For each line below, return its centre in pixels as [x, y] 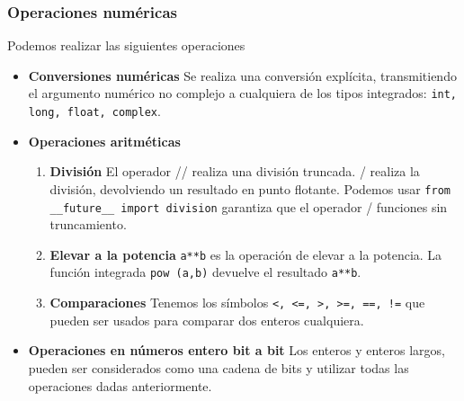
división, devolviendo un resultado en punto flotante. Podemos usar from [250, 188]
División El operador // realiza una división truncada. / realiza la [235, 171]
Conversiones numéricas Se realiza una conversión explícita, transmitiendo [242, 75]
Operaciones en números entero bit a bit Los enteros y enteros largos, [236, 350]
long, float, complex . [94, 111]
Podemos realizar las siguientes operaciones [126, 45]
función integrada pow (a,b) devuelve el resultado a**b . [205, 272]
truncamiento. [88, 224]
